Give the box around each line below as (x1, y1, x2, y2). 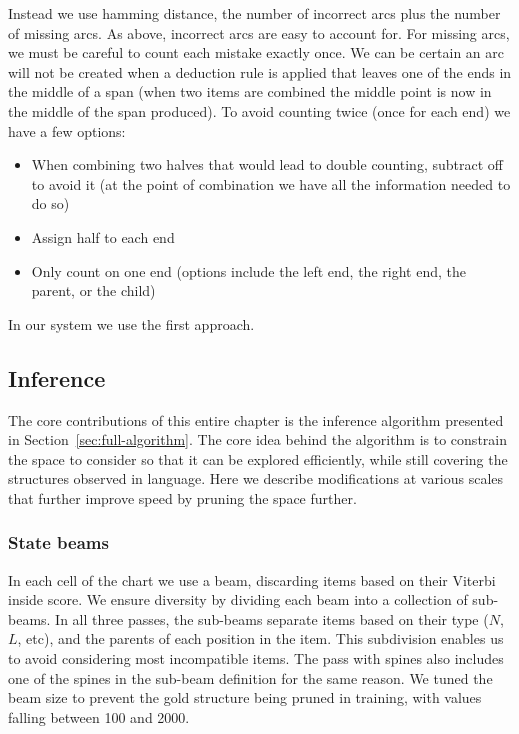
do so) (31, 193, 70, 214)
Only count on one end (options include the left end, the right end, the (31, 260, 466, 281)
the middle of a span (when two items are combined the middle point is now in (8, 81, 492, 102)
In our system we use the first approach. (8, 313, 255, 334)
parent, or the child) (31, 280, 156, 301)
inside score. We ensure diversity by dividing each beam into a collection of (8, 589, 468, 610)
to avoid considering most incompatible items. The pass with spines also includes (8, 648, 504, 669)
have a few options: (8, 120, 126, 141)
